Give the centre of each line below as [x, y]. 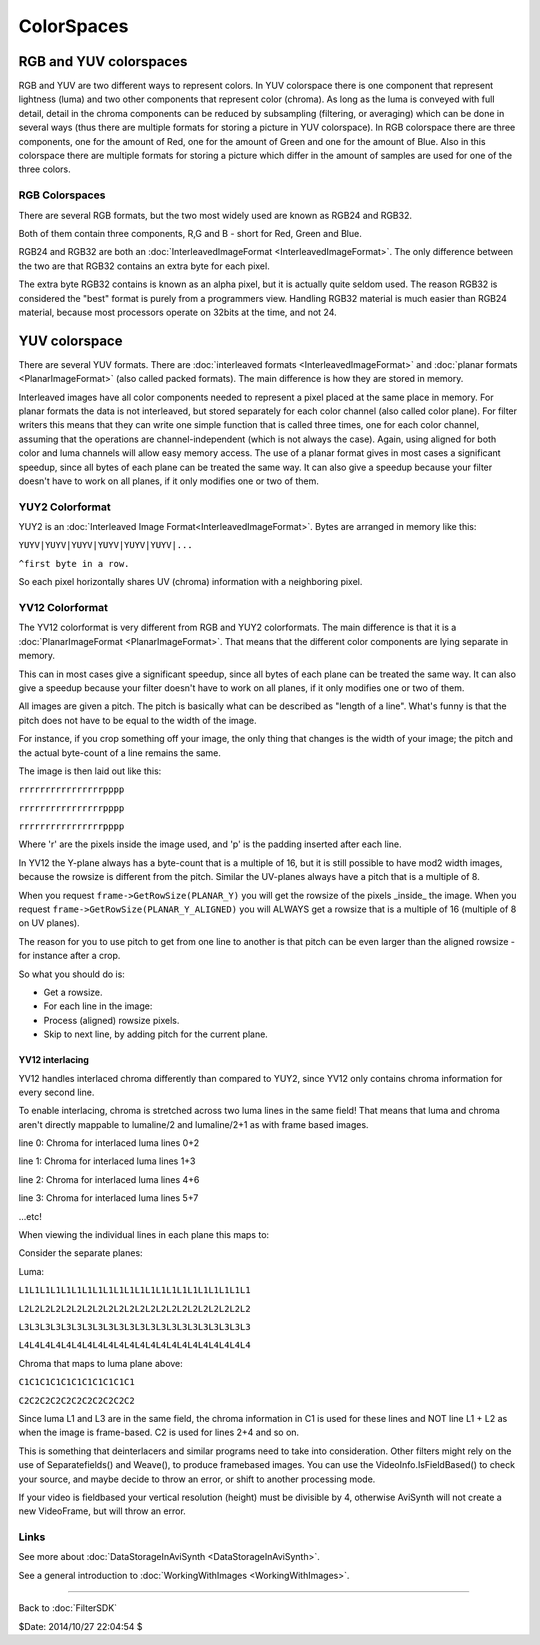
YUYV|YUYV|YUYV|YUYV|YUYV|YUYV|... [106, 545]
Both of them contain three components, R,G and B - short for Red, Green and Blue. [190, 233]
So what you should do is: [71, 974]
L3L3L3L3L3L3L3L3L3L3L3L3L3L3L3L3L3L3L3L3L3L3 [134, 1326]
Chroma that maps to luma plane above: [101, 1363]
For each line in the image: [98, 1006]
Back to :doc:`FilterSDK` [68, 1608]
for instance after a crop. [69, 956]
